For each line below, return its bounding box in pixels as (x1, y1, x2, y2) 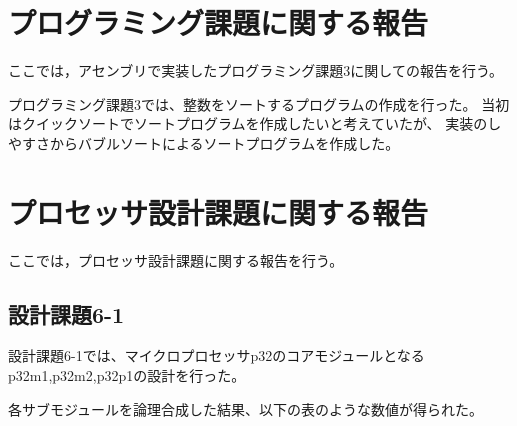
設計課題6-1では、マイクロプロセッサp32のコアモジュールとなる (8, 345, 425, 366)
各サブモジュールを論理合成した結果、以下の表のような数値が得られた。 (8, 398, 484, 419)
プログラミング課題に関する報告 (8, 2, 429, 43)
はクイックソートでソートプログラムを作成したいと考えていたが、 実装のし (8, 113, 502, 134)
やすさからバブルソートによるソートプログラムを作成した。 (8, 132, 400, 153)
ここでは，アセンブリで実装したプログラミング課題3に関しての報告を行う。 (8, 60, 504, 81)
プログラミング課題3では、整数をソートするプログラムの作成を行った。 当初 (8, 93, 510, 114)
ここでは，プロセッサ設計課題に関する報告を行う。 (8, 249, 344, 270)
